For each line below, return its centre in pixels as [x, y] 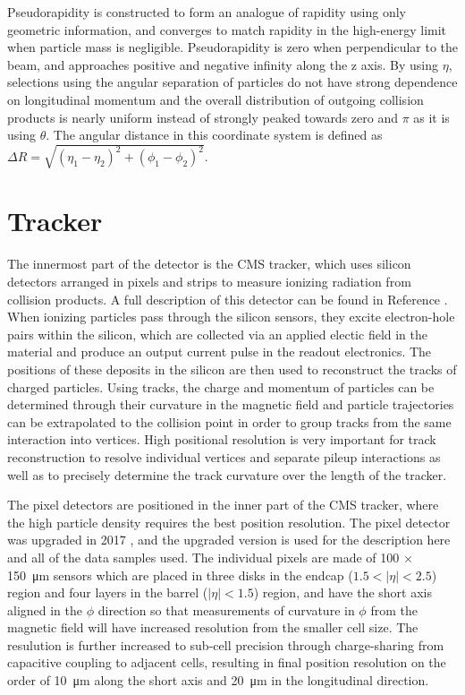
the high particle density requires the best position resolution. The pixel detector [229, 522]
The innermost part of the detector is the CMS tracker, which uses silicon [209, 264]
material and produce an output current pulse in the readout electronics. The [220, 352]
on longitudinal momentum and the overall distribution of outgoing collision [216, 99]
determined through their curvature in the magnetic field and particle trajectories [231, 404]
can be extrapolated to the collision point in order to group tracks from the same [229, 421]
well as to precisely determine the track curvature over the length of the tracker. [227, 474]
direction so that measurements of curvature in [226, 609]
